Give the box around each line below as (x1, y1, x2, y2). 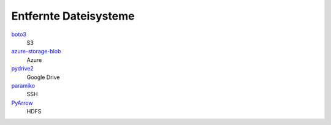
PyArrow (11, 99, 33, 107)
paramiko (11, 81, 36, 89)
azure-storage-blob (11, 48, 61, 55)
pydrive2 (11, 65, 34, 72)
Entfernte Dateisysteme (11, 9, 135, 23)
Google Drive (26, 74, 60, 81)
